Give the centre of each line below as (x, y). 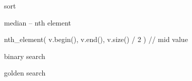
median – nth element (38, 22)
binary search (25, 56)
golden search (25, 73)
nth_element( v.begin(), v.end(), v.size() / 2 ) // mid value (96, 39)
